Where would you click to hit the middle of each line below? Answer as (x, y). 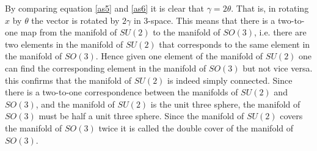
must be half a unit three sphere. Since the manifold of (141, 116)
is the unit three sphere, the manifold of (225, 104)
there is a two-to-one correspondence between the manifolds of (122, 92)
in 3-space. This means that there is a (204, 20)
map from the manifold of (69, 32)
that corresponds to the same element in (235, 44)
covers (291, 116)
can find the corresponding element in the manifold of (106, 68)
